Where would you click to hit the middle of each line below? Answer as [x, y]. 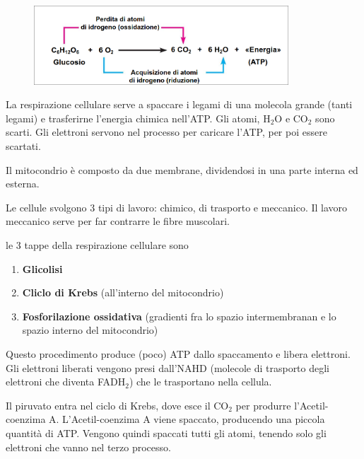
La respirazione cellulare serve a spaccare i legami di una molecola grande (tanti [179, 104]
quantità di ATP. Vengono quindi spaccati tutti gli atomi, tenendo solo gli [166, 432]
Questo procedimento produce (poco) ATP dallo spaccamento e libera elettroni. [178, 353]
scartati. [23, 146]
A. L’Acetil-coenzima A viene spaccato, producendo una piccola [187, 419]
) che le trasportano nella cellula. [200, 382]
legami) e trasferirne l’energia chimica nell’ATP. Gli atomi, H [138, 118]
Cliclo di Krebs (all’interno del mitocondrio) [123, 292]
